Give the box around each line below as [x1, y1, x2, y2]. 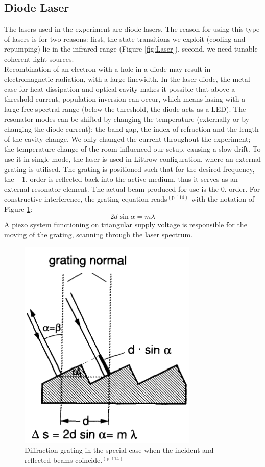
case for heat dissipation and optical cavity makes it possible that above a [4, 83, 235, 94]
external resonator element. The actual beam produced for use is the [4, 183, 219, 194]
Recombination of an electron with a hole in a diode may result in [4, 63, 211, 74]
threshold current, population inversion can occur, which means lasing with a [4, 93, 246, 104]
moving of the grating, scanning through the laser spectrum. [4, 229, 193, 240]
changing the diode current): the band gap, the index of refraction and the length [4, 124, 259, 134]
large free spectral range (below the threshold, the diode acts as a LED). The [4, 103, 246, 114]
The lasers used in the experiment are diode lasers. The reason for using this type [4, 23, 260, 34]
